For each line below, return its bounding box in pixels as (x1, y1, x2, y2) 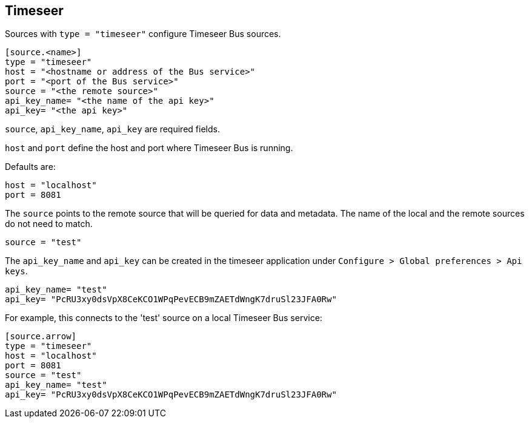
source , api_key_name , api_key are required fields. (5, 124, 220, 135)
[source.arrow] (5, 331, 77, 342)
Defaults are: (5, 161, 56, 172)
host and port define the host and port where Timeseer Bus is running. (5, 143, 293, 154)
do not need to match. (5, 218, 93, 229)
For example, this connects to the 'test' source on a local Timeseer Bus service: (5, 313, 322, 323)
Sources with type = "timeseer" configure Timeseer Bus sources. (5, 29, 281, 39)
